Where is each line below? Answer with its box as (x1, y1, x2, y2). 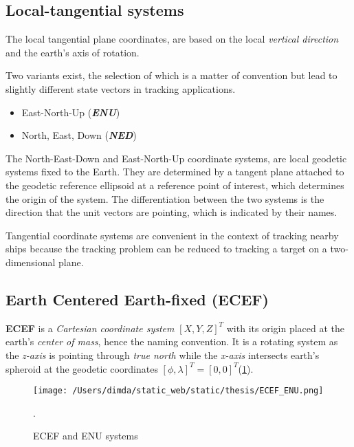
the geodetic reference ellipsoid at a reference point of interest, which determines (5, 177, 344, 192)
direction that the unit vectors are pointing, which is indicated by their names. (5, 205, 338, 219)
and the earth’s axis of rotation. (5, 45, 140, 59)
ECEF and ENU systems (33, 428, 138, 443)
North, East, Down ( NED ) (21, 128, 137, 142)
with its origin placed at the (226, 320, 344, 335)
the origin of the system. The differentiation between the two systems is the (5, 191, 324, 206)
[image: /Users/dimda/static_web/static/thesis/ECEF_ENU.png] (33, 386, 324, 396)
